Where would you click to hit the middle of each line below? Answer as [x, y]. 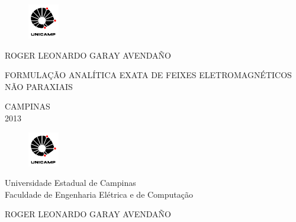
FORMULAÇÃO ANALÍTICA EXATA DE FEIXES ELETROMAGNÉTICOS [148, 75]
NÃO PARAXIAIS [39, 86]
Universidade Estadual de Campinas [70, 183]
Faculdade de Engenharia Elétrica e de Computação [99, 194]
